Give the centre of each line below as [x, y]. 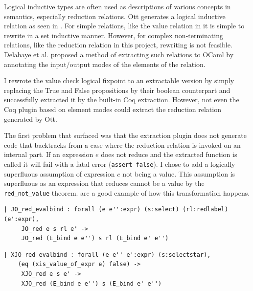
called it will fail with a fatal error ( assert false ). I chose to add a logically [120, 164]
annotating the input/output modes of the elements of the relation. [105, 64]
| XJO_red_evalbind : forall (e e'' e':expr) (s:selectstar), [107, 255]
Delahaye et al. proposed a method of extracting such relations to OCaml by [119, 54]
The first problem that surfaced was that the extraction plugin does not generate [125, 135]
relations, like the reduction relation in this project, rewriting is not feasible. [118, 45]
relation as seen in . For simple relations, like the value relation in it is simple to [124, 26]
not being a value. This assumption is [179, 173]
